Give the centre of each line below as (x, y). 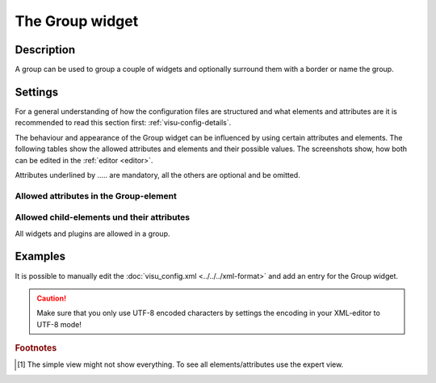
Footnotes (36, 348)
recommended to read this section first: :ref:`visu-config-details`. (123, 123)
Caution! (52, 298)
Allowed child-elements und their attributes (103, 217)
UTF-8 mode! (59, 324)
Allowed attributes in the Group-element (96, 196)
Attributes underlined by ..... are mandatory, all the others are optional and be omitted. (157, 175)
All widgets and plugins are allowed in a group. (92, 234)
